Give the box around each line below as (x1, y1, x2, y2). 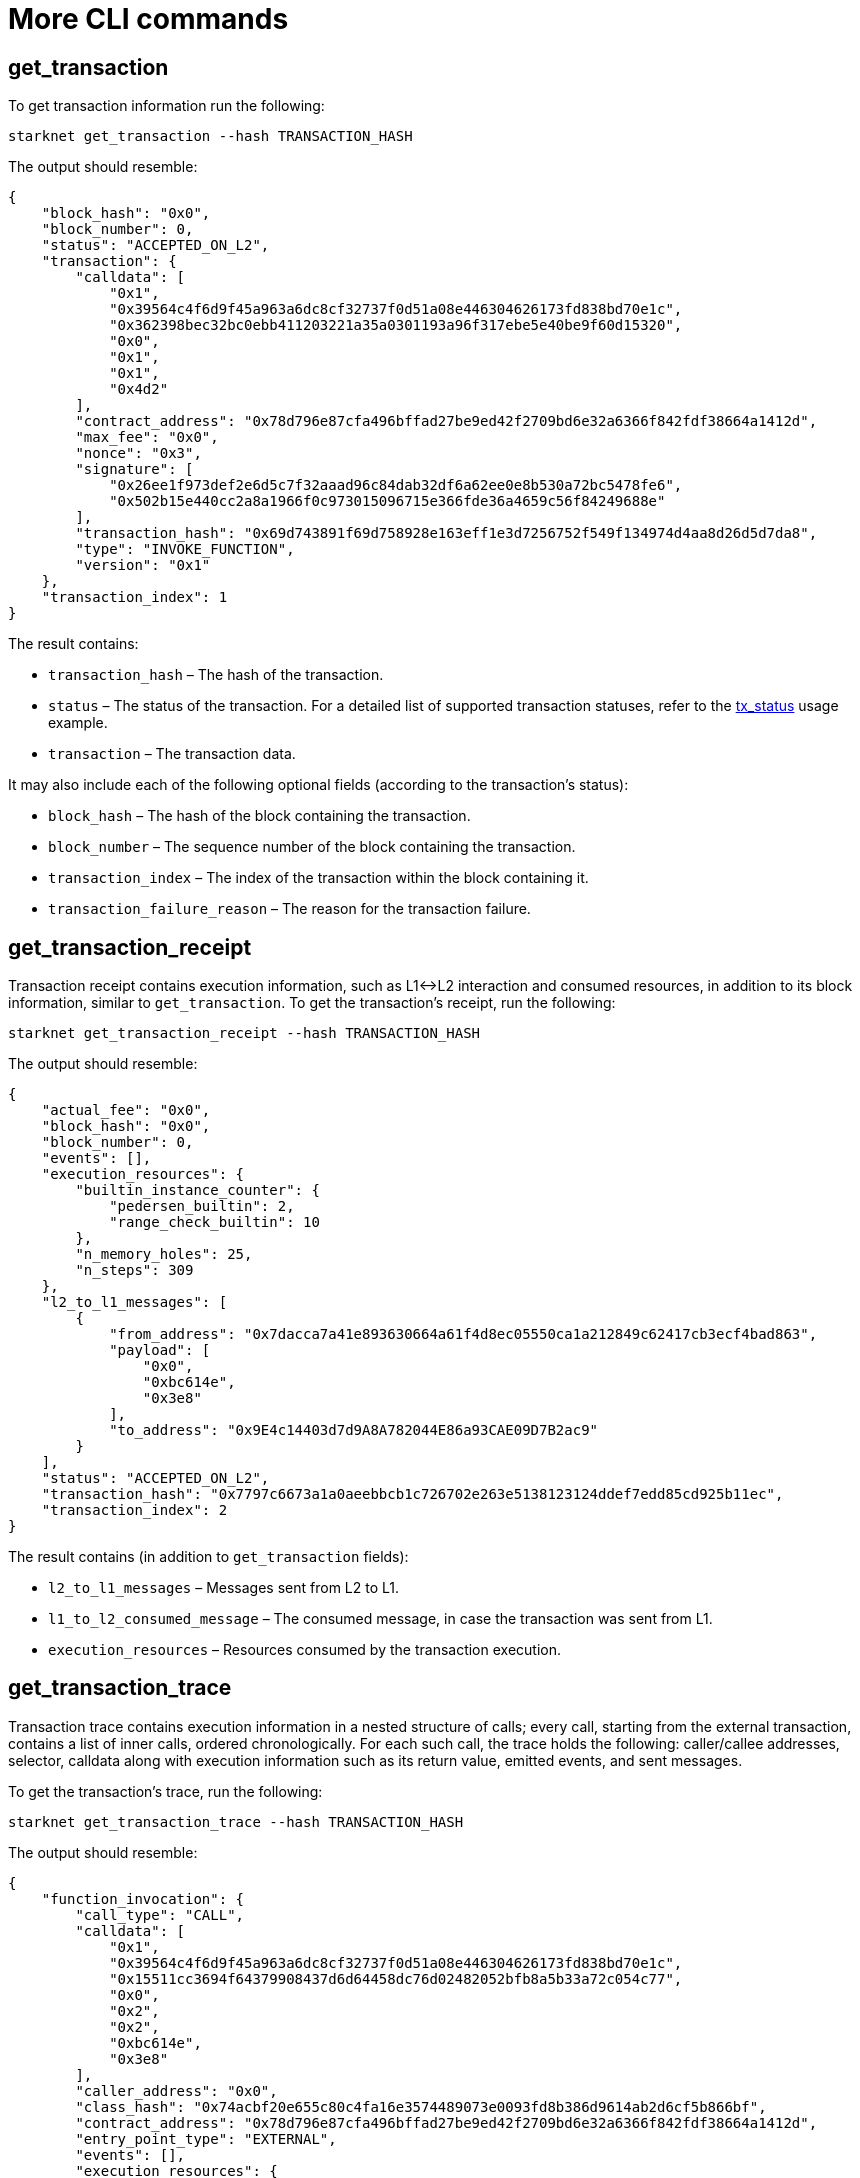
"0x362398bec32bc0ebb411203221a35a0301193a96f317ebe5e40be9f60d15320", (109, 317, 683, 334)
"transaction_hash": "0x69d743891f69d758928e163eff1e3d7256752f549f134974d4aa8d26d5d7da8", (75, 525, 818, 542)
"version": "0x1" (75, 557, 211, 574)
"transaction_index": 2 (41, 1502, 228, 1519)
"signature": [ (75, 461, 194, 478)
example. (48, 714, 108, 732)
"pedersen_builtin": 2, (109, 1198, 295, 1215)
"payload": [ (109, 1342, 211, 1359)
